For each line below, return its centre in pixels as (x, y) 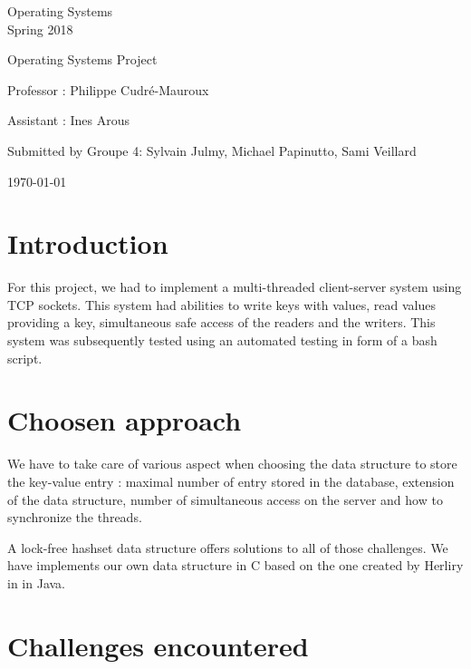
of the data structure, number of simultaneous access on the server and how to (225, 499)
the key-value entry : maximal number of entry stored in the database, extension (231, 481)
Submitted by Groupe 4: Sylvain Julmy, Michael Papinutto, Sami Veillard (212, 150)
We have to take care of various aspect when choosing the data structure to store (232, 464)
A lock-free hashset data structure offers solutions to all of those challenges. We (228, 547)
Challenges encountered (158, 645)
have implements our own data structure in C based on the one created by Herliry (235, 565)
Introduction (88, 243)
